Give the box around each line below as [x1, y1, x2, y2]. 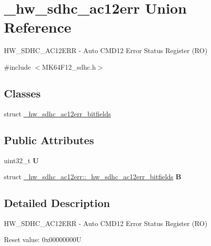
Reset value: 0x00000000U [4, 234, 82, 245]
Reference [4, 17, 71, 37]
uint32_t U [4, 155, 39, 165]
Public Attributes [4, 132, 94, 147]
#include [4, 61, 31, 72]
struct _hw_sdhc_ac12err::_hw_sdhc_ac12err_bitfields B [4, 171, 181, 182]
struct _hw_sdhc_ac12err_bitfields [4, 108, 111, 118]
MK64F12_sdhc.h [42, 61, 96, 72]
